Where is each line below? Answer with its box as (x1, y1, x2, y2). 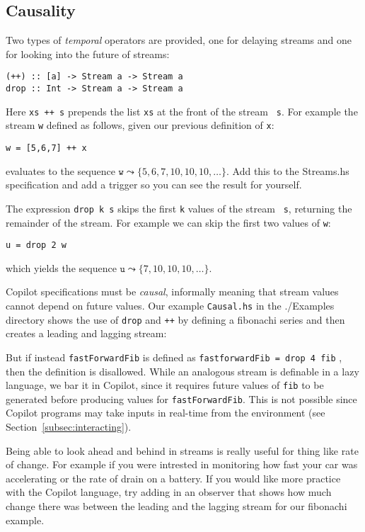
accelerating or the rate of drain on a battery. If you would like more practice (6, 470, 341, 485)
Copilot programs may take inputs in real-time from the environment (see (6, 405, 325, 420)
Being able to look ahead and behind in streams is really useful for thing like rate (6, 443, 359, 458)
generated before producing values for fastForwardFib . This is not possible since (6, 391, 357, 406)
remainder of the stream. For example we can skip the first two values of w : (6, 215, 331, 230)
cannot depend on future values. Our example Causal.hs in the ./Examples (6, 298, 335, 313)
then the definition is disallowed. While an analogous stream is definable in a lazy (6, 363, 359, 378)
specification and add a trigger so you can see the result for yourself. (6, 177, 302, 192)
